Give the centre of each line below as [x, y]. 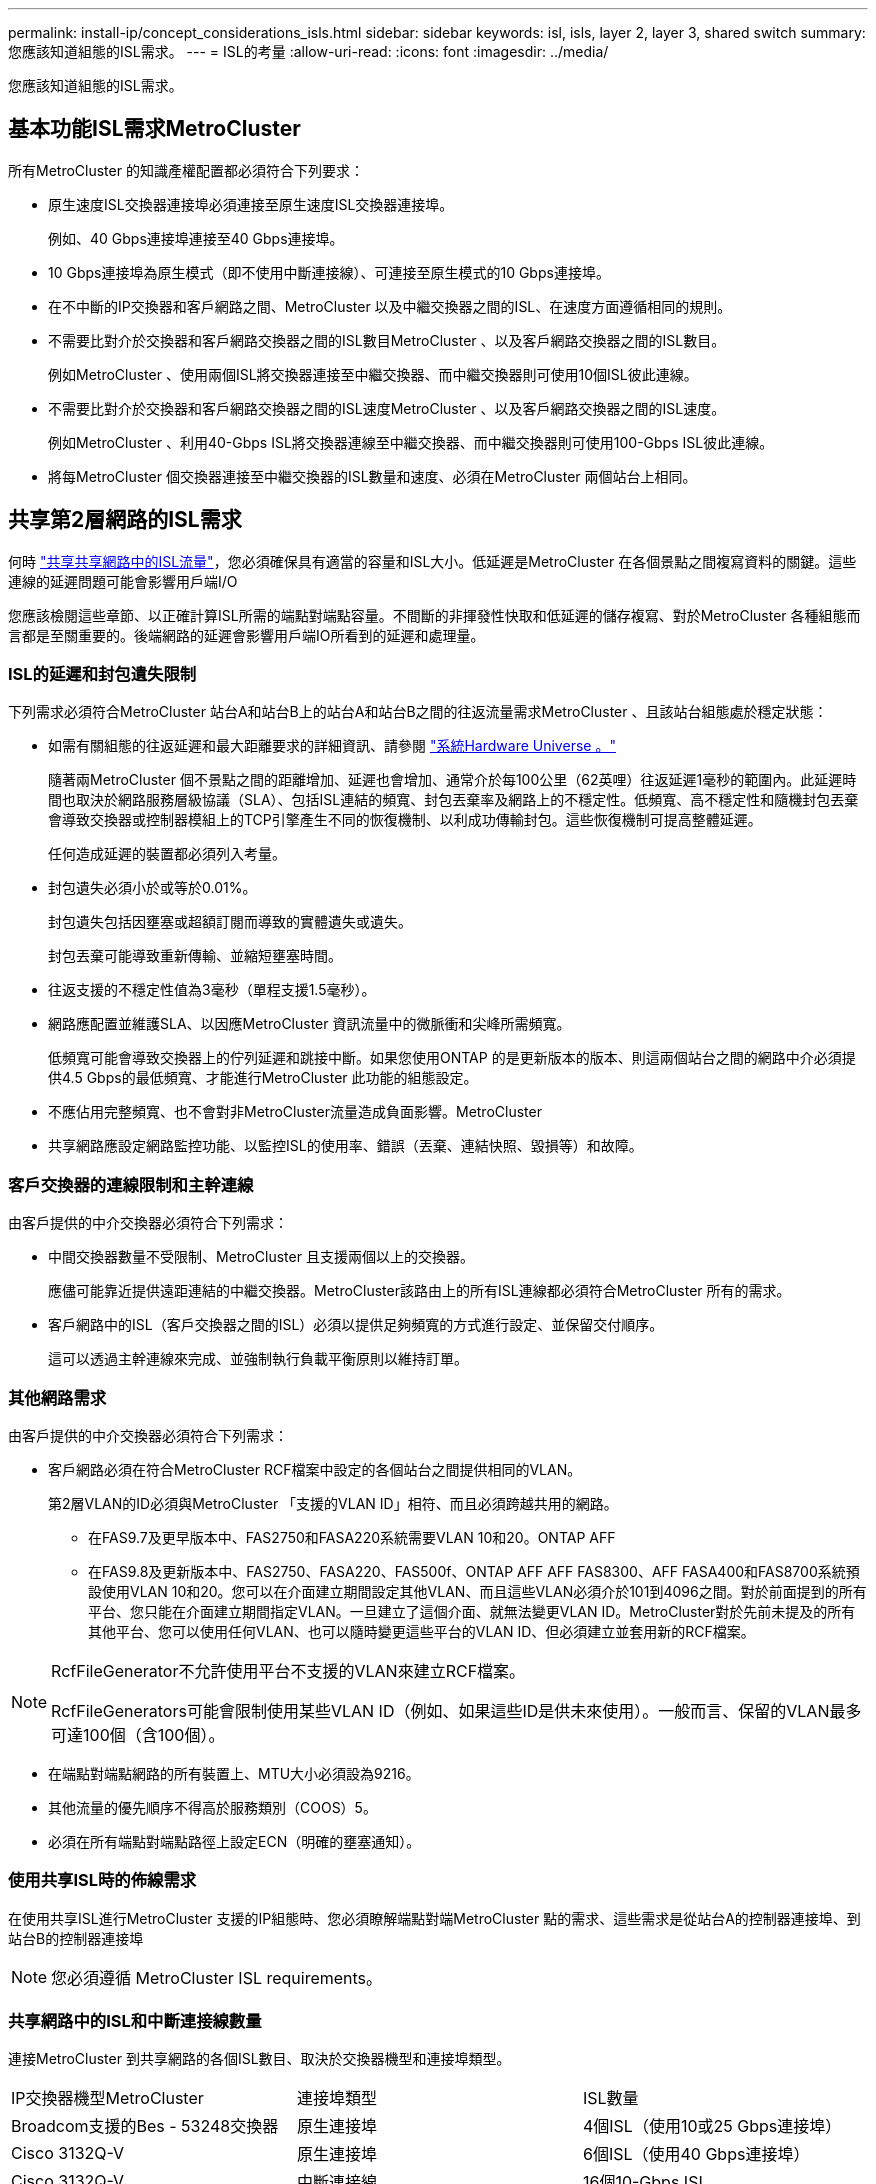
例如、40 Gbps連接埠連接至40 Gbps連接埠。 [196, 238]
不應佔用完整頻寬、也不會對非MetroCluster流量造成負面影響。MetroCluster [295, 1112]
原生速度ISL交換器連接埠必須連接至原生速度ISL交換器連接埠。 [251, 204]
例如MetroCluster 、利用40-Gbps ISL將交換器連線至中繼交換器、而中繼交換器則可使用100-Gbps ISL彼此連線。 [411, 442]
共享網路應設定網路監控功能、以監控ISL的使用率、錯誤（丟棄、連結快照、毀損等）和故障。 [345, 1146]
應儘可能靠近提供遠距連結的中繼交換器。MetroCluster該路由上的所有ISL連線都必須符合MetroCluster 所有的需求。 [419, 1291]
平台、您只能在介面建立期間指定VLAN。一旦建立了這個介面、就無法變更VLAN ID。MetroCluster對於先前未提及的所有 [472, 1611]
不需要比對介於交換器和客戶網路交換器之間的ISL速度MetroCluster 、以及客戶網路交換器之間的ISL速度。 [387, 408]
